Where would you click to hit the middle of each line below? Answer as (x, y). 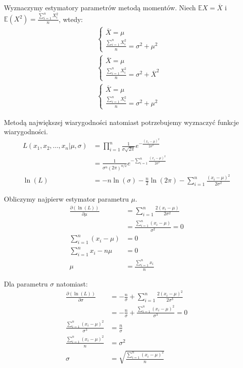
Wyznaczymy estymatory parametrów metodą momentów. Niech (100, 7)
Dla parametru (26, 283)
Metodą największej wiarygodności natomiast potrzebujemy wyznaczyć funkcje (121, 122)
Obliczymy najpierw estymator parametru (66, 199)
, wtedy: (71, 19)
